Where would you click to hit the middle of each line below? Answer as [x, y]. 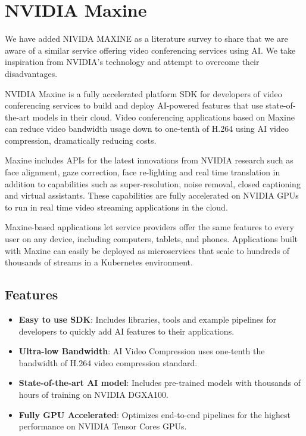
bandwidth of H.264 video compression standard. [108, 362]
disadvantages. [31, 73]
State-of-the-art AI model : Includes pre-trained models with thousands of [160, 383]
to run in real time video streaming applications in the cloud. [116, 207]
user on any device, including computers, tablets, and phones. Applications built [152, 239]
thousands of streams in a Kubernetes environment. [99, 262]
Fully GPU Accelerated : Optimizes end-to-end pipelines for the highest [154, 414]
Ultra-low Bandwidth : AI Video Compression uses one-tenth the [142, 351]
